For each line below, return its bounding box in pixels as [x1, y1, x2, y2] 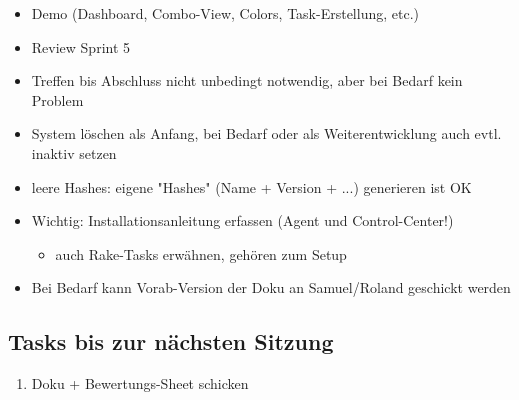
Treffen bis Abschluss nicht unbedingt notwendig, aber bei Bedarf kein [31, 70, 463, 91]
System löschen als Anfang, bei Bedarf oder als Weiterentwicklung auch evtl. [31, 123, 502, 144]
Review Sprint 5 [31, 36, 131, 57]
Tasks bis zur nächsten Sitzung [8, 326, 334, 357]
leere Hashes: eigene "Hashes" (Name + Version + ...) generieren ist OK [31, 176, 472, 197]
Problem [31, 89, 84, 110]
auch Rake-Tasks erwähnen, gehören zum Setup [55, 243, 347, 264]
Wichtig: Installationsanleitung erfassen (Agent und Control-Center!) [31, 210, 454, 231]
